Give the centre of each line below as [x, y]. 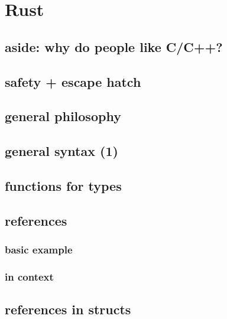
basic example [39, 249]
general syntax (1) [61, 151]
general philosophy [63, 116]
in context [29, 276]
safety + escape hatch [73, 81]
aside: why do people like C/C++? [114, 46]
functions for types [63, 185]
